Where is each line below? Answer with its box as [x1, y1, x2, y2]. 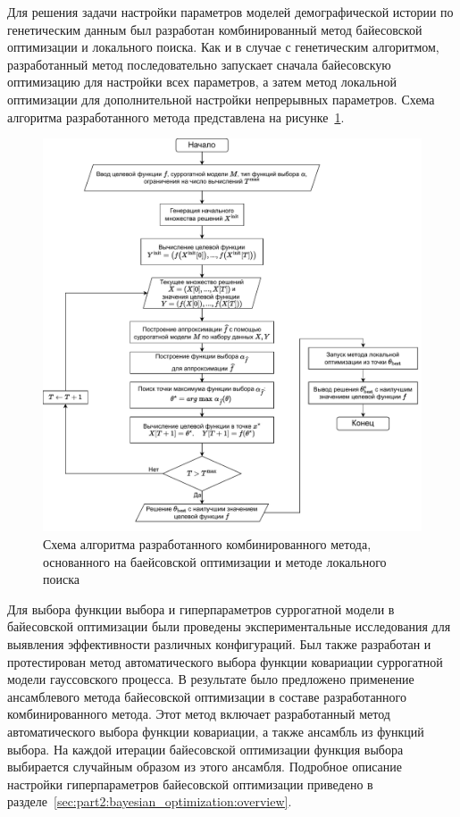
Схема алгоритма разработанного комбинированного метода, [43, 535, 372, 554]
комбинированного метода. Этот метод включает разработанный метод [7, 704, 390, 723]
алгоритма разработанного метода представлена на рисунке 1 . [7, 107, 345, 126]
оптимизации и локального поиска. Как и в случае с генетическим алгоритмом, [7, 38, 439, 56]
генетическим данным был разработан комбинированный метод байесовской [7, 20, 422, 38]
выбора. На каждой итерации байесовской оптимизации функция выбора [7, 739, 404, 758]
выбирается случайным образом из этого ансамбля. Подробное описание [7, 757, 402, 776]
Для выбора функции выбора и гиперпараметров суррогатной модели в [7, 599, 395, 618]
